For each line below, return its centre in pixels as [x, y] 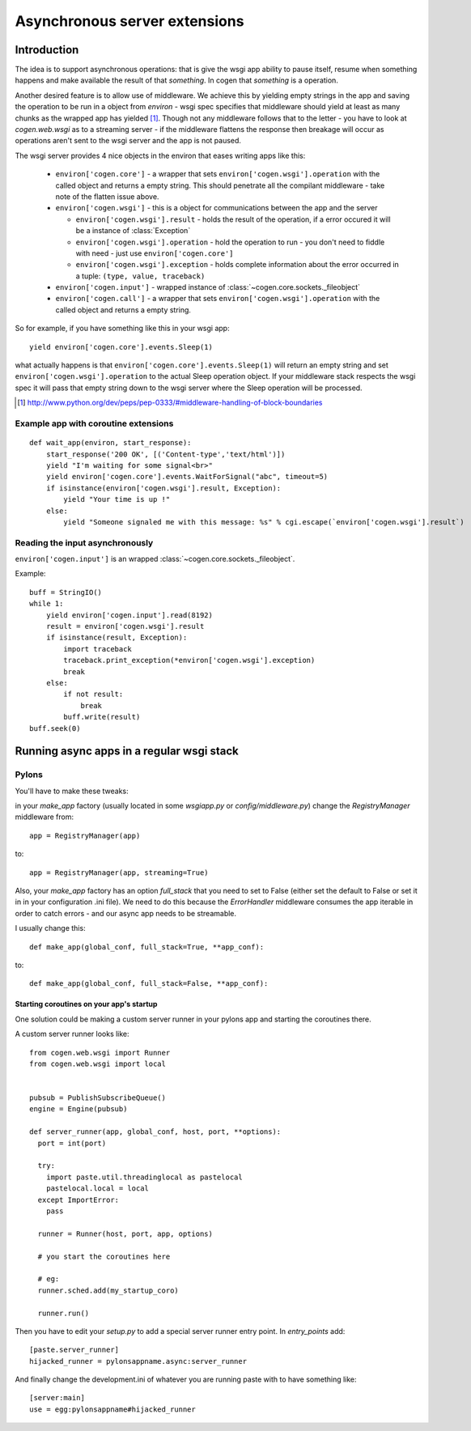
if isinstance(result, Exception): [117, 638]
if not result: [93, 694]
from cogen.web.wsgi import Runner [100, 1053]
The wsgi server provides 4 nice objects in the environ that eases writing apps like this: [160, 155]
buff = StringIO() [66, 592]
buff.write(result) [102, 717]
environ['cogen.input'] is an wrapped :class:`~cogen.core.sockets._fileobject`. [155, 559]
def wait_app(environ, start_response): [110, 443]
